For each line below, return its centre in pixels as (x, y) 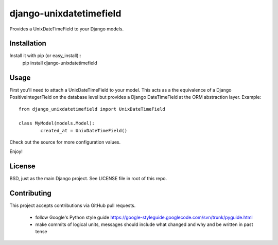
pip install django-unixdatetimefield (60, 63)
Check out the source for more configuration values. (65, 142)
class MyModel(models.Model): (57, 123)
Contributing (30, 193)
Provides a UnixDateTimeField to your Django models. (66, 29)
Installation (28, 43)
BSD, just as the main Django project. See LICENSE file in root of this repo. (88, 179)
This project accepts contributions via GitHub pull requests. (73, 205)
